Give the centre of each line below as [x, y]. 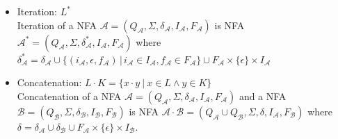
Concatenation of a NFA [69, 96]
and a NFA [263, 96]
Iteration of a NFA [57, 25]
